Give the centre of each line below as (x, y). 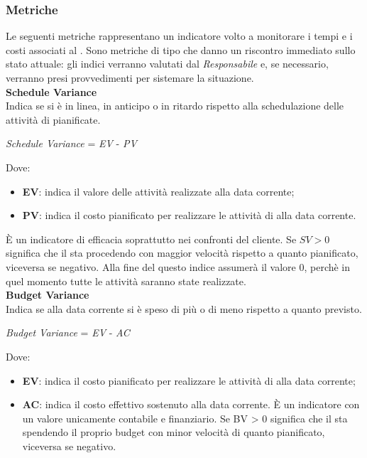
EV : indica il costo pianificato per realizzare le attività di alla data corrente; (189, 380)
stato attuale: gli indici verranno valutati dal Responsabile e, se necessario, (167, 64)
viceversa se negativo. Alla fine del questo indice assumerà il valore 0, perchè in (178, 266)
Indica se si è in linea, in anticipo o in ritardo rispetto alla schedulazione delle (175, 106)
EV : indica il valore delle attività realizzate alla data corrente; (158, 191)
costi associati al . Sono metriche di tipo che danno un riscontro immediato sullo (181, 49)
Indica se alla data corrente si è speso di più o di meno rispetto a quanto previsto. (184, 308)
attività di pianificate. (53, 119)
